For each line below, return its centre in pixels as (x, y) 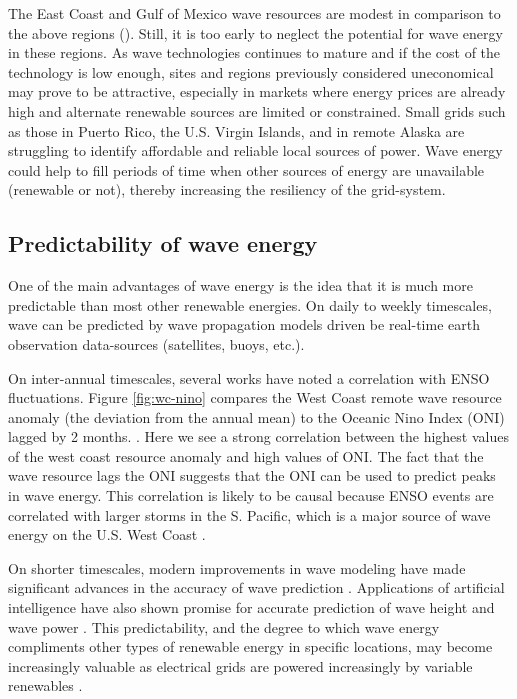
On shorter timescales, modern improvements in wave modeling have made (237, 567)
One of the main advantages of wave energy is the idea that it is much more (240, 285)
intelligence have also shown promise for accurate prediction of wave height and (251, 607)
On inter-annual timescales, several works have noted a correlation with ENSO (249, 377)
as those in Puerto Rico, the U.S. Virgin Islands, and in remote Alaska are (236, 130)
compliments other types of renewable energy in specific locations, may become (250, 646)
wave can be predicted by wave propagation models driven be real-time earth (244, 324)
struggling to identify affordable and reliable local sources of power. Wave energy (255, 150)
